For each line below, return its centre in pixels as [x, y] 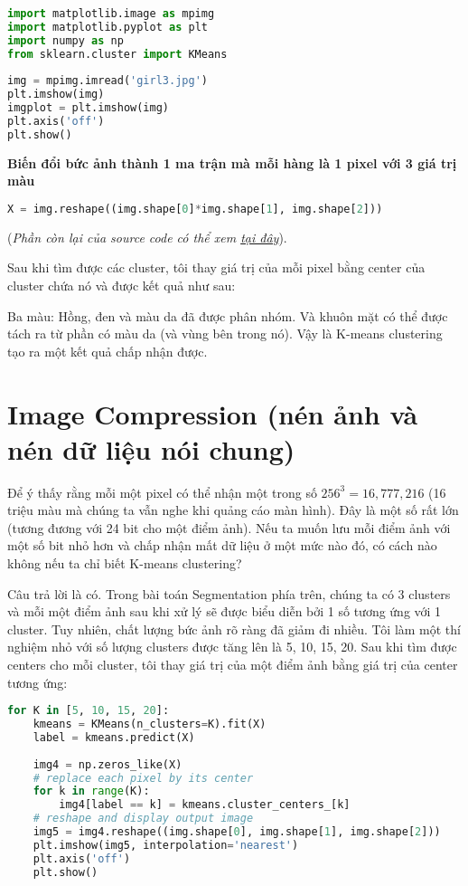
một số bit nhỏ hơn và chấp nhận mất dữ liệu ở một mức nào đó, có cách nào [222, 545]
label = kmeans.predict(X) [114, 737]
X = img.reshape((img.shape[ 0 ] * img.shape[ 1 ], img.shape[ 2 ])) [195, 209]
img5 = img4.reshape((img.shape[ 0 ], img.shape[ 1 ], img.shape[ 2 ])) [237, 832]
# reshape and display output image [143, 819]
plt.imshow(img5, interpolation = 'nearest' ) [166, 845]
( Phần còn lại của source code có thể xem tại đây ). [147, 237]
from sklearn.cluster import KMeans [117, 54]
